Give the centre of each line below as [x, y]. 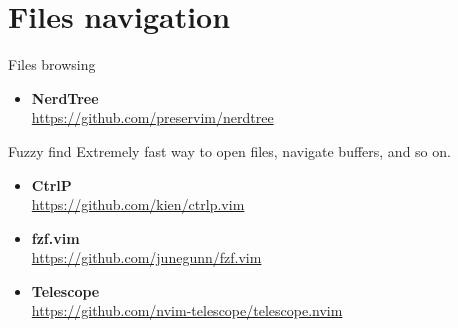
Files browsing [52, 64]
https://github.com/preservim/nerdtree [152, 117]
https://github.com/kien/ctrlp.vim [138, 204]
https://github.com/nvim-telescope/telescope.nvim [187, 310]
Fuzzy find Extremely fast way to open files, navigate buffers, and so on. [229, 150]
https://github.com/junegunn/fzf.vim [146, 257]
